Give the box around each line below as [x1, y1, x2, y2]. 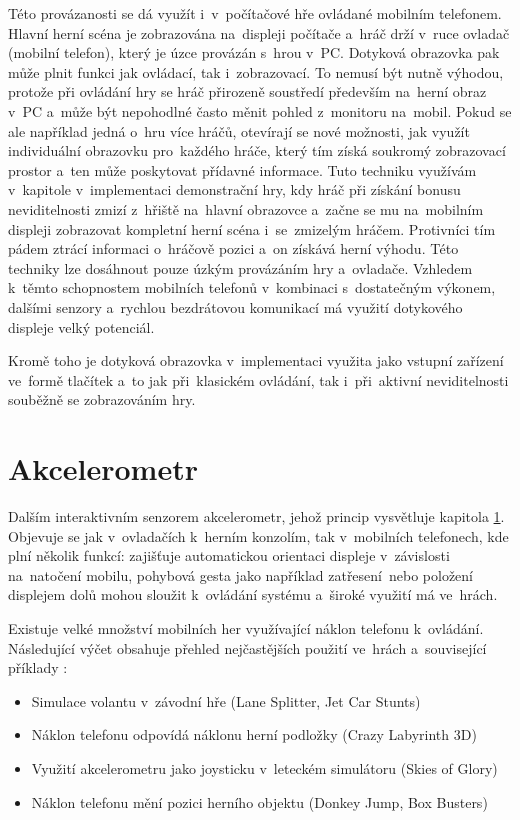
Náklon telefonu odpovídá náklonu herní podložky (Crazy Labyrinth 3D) [31, 724, 477, 745]
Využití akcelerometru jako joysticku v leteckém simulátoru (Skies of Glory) [31, 757, 498, 778]
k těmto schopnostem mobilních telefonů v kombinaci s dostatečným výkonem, [8, 277, 496, 298]
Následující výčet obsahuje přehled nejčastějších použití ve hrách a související [8, 637, 487, 658]
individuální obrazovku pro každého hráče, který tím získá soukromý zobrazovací [8, 140, 506, 161]
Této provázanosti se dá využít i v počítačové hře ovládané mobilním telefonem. [8, 3, 502, 23]
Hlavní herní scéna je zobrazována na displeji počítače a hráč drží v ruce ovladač [8, 22, 510, 43]
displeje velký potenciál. [8, 316, 155, 337]
